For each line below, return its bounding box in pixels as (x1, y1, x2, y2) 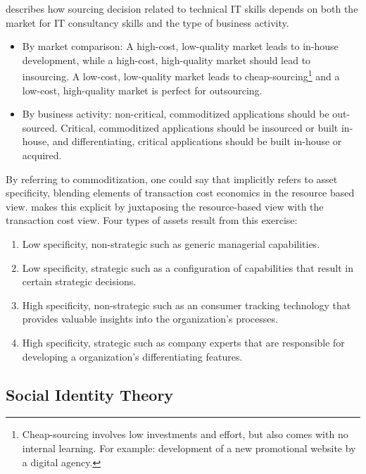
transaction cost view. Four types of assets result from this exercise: (6, 213, 298, 227)
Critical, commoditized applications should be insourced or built (61, 120, 339, 135)
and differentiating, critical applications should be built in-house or (52, 134, 342, 149)
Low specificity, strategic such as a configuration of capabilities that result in (22, 260, 353, 275)
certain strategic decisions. (22, 274, 137, 289)
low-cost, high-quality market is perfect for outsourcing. (22, 82, 263, 97)
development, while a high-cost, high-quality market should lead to (22, 52, 311, 67)
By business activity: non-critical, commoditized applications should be (22, 106, 329, 121)
